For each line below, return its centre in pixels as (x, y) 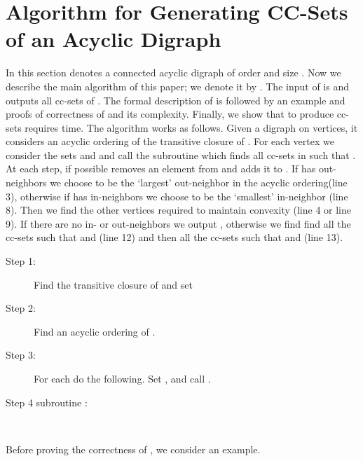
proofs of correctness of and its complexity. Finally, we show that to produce (170, 114)
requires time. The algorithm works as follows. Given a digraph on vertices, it (191, 127)
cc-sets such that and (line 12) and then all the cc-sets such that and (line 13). (174, 237)
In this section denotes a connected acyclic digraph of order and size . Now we (173, 73)
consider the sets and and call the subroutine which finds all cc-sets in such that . (181, 154)
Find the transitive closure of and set (113, 284)
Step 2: (21, 308)
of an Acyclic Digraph (114, 39)
